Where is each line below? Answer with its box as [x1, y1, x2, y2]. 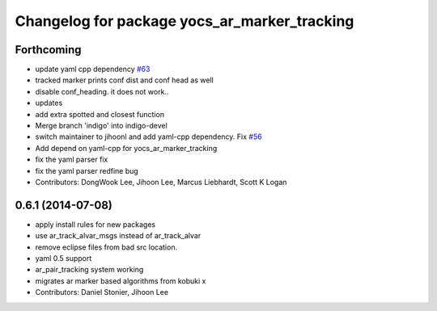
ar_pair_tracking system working [35, 265, 144, 275]
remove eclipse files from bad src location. [35, 242, 178, 252]
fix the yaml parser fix [35, 154, 108, 165]
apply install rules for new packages [35, 219, 156, 229]
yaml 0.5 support [35, 254, 92, 263]
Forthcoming [15, 43, 82, 57]
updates [35, 98, 63, 108]
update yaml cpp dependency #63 [35, 65, 151, 74]
